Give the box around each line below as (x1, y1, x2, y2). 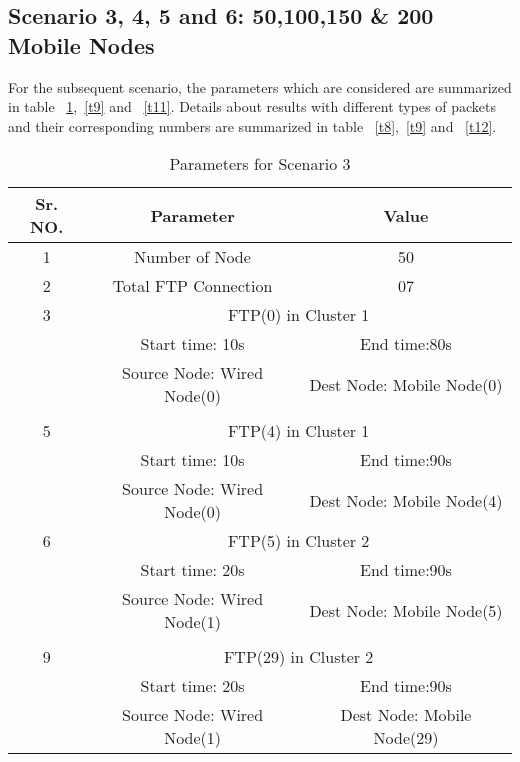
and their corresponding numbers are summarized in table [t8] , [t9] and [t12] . (8, 115, 497, 136)
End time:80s (360, 332, 452, 356)
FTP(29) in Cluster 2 (223, 645, 374, 669)
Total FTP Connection (112, 274, 273, 298)
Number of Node (134, 245, 251, 269)
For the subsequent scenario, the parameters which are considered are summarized (8, 76, 512, 97)
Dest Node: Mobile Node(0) (309, 372, 503, 396)
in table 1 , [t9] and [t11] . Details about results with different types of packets (8, 96, 496, 117)
